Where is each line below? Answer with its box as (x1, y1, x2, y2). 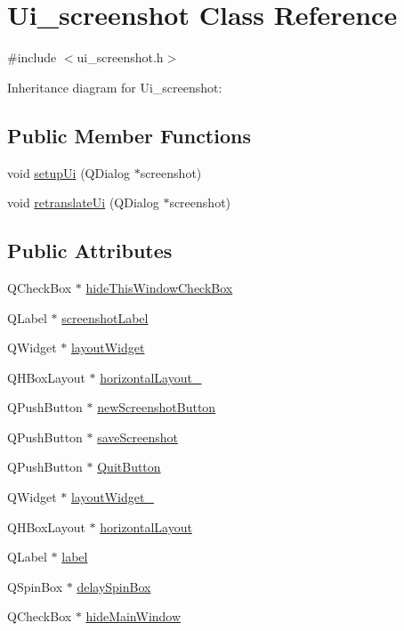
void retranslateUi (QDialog (7, 193, 159, 212)
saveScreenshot (97, 427, 179, 446)
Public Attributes (7, 237, 173, 264)
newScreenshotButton (97, 398, 216, 417)
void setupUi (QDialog (7, 163, 130, 182)
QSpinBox (7, 577, 63, 595)
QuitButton (97, 457, 161, 476)
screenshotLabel (61, 308, 149, 327)
